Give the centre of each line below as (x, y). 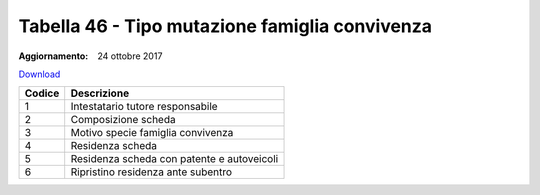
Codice (42, 93)
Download (39, 74)
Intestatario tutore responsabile (144, 107)
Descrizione (100, 93)
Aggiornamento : (53, 56)
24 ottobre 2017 (130, 56)
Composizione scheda (123, 120)
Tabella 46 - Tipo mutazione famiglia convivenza (225, 26)
